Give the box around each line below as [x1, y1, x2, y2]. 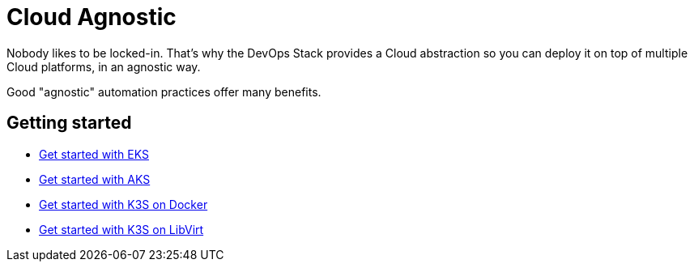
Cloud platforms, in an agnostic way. [6, 59, 201, 74]
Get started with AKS [39, 172, 151, 186]
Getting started [6, 113, 132, 134]
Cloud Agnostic [6, 3, 177, 31]
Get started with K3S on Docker [39, 197, 208, 211]
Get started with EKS [39, 147, 149, 161]
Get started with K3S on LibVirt [39, 222, 204, 236]
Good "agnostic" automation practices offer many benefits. [6, 84, 321, 99]
